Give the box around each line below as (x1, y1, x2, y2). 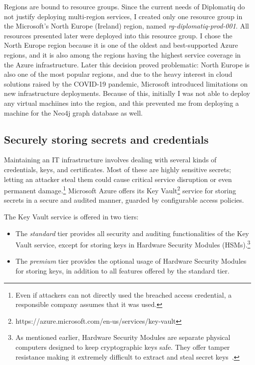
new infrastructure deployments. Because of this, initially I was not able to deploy (4, 88, 250, 98)
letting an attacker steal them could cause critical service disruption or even (4, 174, 232, 184)
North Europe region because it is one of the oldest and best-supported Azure (4, 40, 238, 50)
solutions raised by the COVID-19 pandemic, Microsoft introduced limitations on (4, 78, 248, 89)
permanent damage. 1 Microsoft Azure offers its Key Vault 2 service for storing (4, 184, 236, 195)
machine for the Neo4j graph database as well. (4, 107, 143, 118)
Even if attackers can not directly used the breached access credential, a (15, 289, 232, 300)
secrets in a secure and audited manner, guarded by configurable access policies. (4, 195, 244, 205)
